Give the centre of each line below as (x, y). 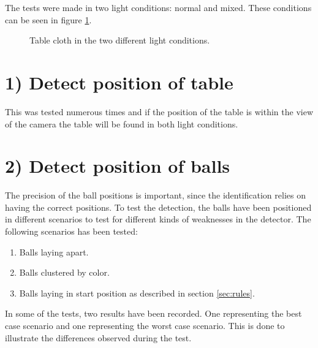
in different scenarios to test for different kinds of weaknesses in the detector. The (158, 219)
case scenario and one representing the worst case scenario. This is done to (145, 325)
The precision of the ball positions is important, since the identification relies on (155, 195)
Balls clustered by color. (64, 272)
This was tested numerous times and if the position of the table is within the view (159, 111)
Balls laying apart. (54, 252)
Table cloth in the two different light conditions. (120, 40)
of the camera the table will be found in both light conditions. (122, 123)
